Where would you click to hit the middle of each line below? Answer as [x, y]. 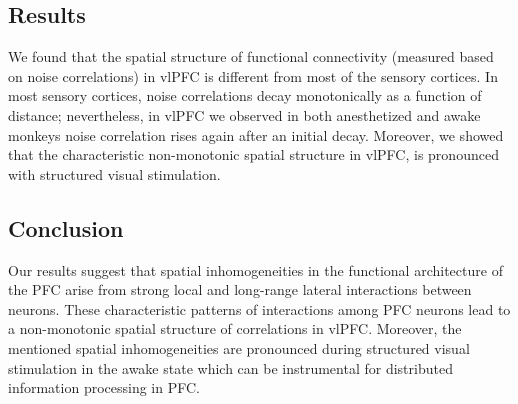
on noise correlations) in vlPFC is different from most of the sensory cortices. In [253, 75]
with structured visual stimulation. [114, 173]
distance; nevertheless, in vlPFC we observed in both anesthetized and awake [244, 114]
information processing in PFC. [104, 387]
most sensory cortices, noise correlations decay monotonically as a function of [245, 95]
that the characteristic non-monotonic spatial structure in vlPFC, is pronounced [253, 154]
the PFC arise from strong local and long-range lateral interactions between [240, 289]
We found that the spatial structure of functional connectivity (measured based [251, 56]
